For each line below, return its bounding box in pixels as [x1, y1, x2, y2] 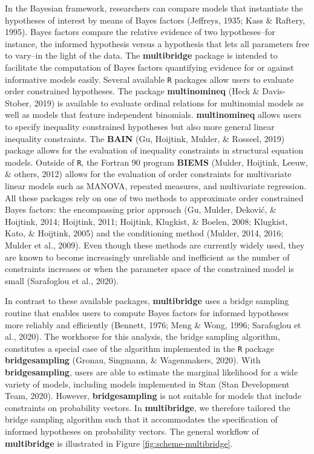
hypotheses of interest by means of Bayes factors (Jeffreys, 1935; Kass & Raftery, [5, 13, 306, 26]
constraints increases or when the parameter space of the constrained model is [5, 262, 294, 275]
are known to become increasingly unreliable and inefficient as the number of [5, 250, 290, 263]
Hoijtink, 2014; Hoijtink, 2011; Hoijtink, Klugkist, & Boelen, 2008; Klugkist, [5, 215, 288, 227]
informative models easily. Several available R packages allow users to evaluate [5, 73, 294, 85]
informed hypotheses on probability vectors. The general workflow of [5, 424, 259, 437]
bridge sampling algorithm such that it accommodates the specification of [5, 413, 278, 426]
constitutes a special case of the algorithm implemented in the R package [5, 342, 274, 354]
